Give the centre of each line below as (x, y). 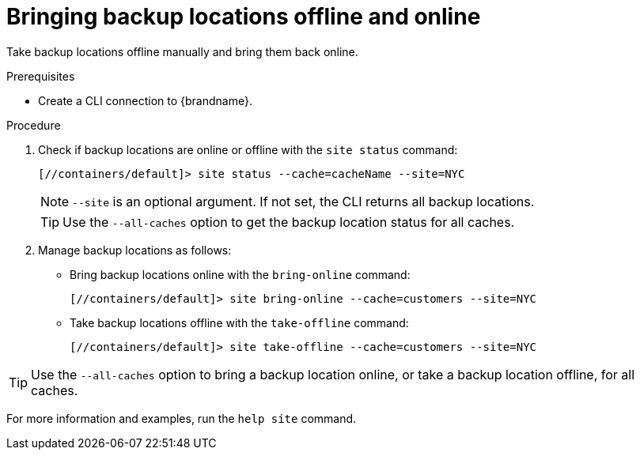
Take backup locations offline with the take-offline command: (239, 322)
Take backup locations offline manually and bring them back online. (182, 51)
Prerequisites (41, 76)
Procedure (34, 125)
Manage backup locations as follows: (135, 250)
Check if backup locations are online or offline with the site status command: (248, 149)
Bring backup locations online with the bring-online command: (240, 274)
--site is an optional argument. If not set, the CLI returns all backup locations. (303, 201)
